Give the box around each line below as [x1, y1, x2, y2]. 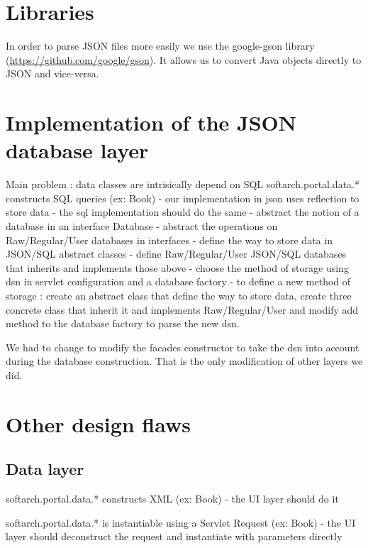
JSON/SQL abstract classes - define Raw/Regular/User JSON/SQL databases [6, 246, 347, 261]
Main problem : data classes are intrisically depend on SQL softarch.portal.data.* [6, 177, 359, 192]
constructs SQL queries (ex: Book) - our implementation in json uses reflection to [6, 190, 359, 205]
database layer [6, 136, 149, 165]
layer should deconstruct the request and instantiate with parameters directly [6, 529, 342, 544]
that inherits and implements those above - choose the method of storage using [6, 260, 349, 275]
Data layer [6, 458, 84, 480]
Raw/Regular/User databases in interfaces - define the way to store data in [6, 232, 333, 247]
